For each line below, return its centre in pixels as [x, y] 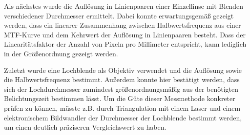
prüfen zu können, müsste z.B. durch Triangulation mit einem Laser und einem [122, 108]
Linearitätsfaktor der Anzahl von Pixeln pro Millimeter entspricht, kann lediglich [125, 44]
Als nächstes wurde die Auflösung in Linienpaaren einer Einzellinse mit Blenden [124, 6]
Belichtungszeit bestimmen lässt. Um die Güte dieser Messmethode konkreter [120, 98]
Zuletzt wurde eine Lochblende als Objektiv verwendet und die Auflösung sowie [123, 70]
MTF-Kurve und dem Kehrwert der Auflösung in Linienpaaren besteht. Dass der [125, 34]
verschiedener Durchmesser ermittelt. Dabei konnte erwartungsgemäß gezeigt [119, 15]
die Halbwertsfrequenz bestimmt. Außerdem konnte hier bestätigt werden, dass [122, 79]
